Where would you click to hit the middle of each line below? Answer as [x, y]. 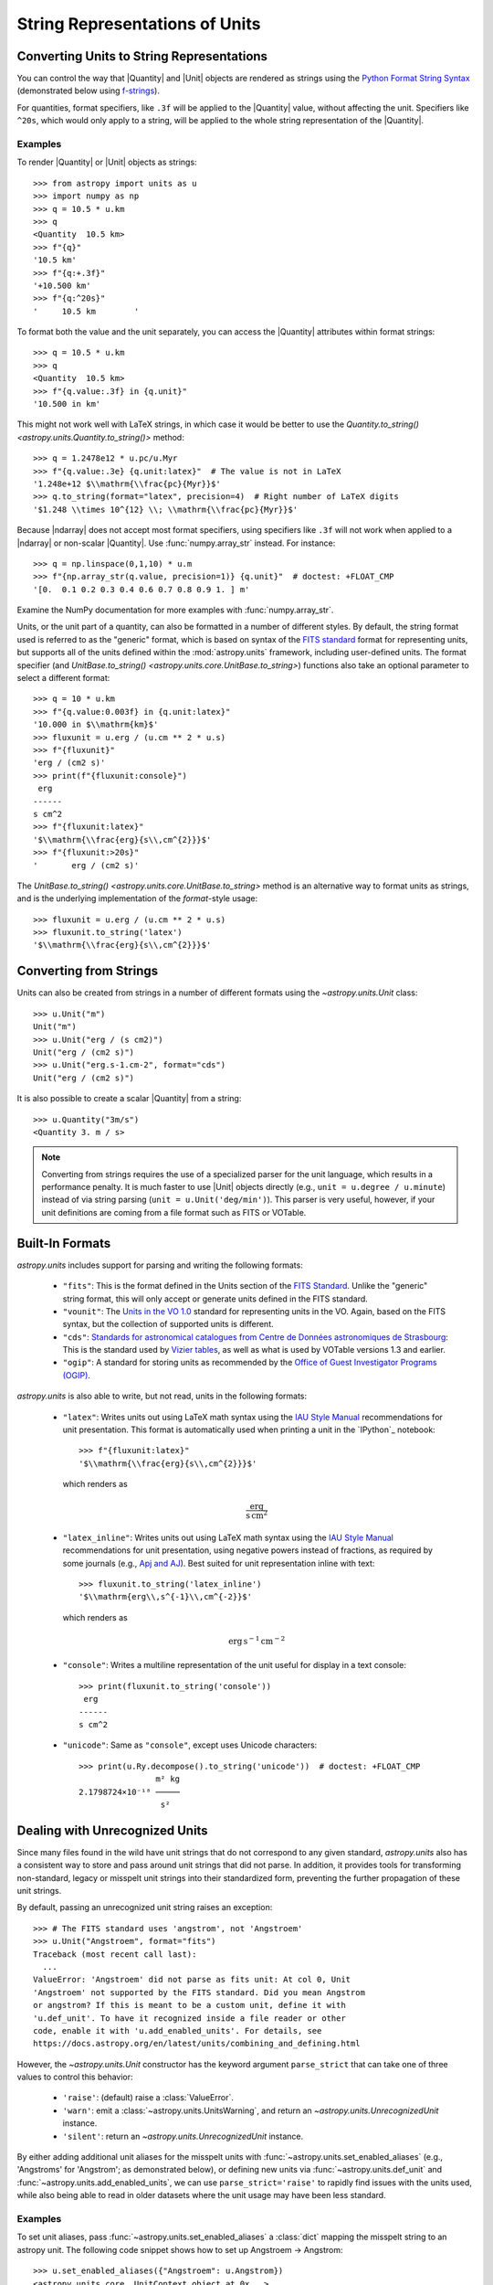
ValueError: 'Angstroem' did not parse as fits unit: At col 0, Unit [192, 1980]
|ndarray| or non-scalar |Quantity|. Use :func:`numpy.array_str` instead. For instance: [176, 543]
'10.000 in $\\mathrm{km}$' [96, 725]
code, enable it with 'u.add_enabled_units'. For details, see [178, 2030]
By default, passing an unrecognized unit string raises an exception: [145, 1908]
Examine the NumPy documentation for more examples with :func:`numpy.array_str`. [175, 610]
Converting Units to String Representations [142, 56]
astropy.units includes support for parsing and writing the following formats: [160, 1265]
